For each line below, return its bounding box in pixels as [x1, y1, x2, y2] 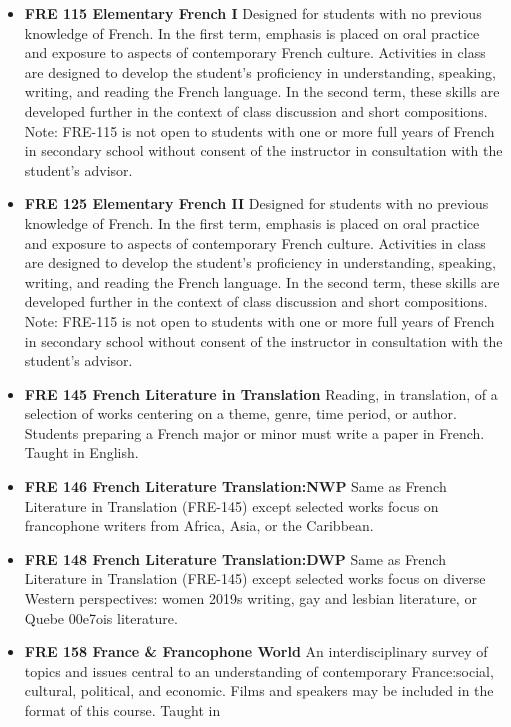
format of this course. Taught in [24, 700, 221, 720]
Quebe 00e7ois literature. [24, 607, 178, 628]
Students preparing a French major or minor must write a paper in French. [24, 422, 485, 443]
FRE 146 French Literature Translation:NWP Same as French [24, 476, 447, 497]
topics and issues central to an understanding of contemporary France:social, [24, 660, 494, 681]
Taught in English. [24, 442, 139, 463]
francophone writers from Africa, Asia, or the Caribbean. [24, 515, 374, 536]
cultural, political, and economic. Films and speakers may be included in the [24, 680, 494, 701]
